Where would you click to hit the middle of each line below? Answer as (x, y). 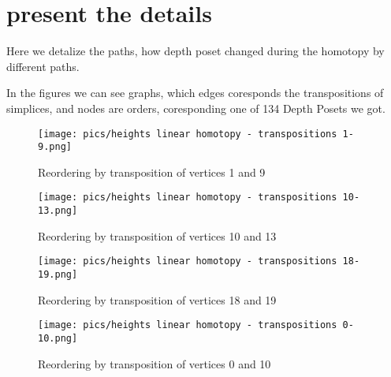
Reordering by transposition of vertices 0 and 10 (155, 363)
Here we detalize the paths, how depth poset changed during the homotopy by (195, 51)
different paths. (43, 66)
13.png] (58, 211)
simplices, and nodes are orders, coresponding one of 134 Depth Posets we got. (196, 108)
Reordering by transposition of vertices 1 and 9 (152, 172)
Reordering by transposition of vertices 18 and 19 (157, 299)
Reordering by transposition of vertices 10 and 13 (157, 235)
